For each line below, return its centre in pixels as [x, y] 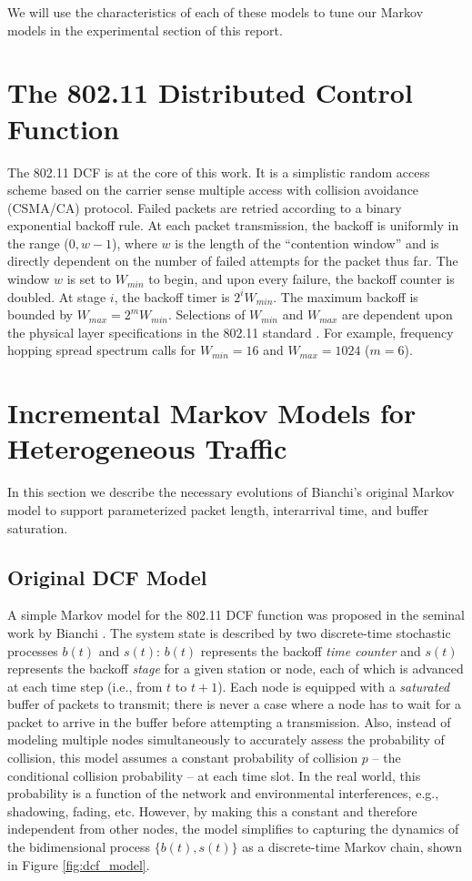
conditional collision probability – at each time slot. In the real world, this [214, 775]
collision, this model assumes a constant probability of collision [183, 758]
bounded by [40, 314]
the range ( [38, 243]
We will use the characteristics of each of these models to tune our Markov [216, 12]
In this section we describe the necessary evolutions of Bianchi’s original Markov [231, 492]
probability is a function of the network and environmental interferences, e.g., [223, 793]
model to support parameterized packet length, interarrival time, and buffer [218, 509]
